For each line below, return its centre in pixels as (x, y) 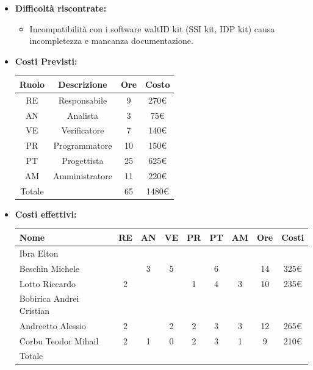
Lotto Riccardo (48, 283)
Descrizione (83, 84)
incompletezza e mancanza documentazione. (111, 41)
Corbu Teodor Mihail (59, 340)
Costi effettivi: (46, 214)
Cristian (34, 310)
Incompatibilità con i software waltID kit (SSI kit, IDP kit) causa (152, 28)
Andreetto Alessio (52, 325)
